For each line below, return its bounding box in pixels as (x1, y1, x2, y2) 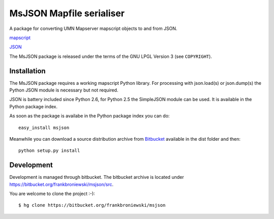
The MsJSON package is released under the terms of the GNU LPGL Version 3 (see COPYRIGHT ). (9, 53, 213, 59)
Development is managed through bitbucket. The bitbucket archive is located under (9, 174, 184, 180)
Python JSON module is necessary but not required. (9, 87, 119, 93)
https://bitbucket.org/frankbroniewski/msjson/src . (9, 181, 114, 187)
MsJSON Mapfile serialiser (9, 8, 125, 19)
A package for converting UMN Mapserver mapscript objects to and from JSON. (9, 25, 178, 32)
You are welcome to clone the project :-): (9, 191, 95, 197)
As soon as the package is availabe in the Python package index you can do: (9, 113, 170, 119)
